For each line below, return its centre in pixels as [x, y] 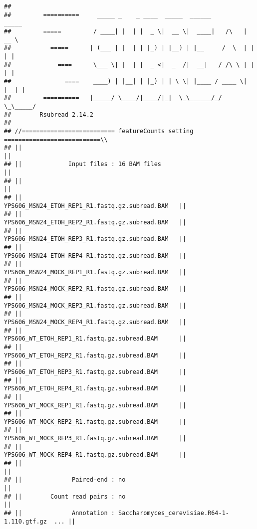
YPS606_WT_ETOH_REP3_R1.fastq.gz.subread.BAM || [95, 372]
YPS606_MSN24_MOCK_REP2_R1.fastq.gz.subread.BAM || [95, 289]
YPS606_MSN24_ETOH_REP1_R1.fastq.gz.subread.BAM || [95, 206]
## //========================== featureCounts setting [99, 131]
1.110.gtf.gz [25, 521]
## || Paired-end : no [65, 480]
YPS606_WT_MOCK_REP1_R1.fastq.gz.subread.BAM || [95, 405]
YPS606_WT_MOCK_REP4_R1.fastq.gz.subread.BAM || [95, 455]
